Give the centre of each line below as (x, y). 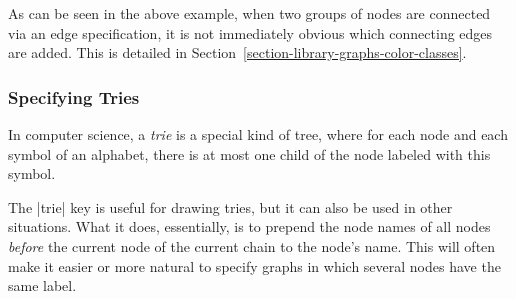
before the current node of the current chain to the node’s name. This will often (252, 245)
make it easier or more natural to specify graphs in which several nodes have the (254, 265)
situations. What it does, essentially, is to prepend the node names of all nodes (249, 226)
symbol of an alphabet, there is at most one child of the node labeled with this (249, 153)
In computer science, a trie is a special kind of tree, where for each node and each (258, 134)
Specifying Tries (74, 96)
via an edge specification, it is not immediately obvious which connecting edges (250, 32)
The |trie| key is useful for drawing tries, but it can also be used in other (230, 206)
